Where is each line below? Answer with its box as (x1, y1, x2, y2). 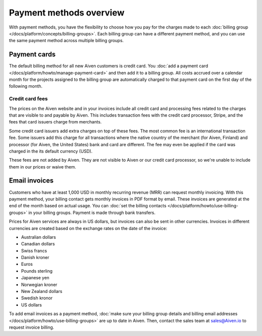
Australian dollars (21, 234, 56, 240)
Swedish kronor (21, 295, 53, 301)
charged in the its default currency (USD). (9, 148, 93, 154)
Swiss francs (21, 247, 47, 254)
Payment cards (9, 50, 56, 59)
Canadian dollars (21, 241, 55, 247)
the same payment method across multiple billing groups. (9, 38, 124, 44)
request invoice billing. (9, 324, 54, 330)
